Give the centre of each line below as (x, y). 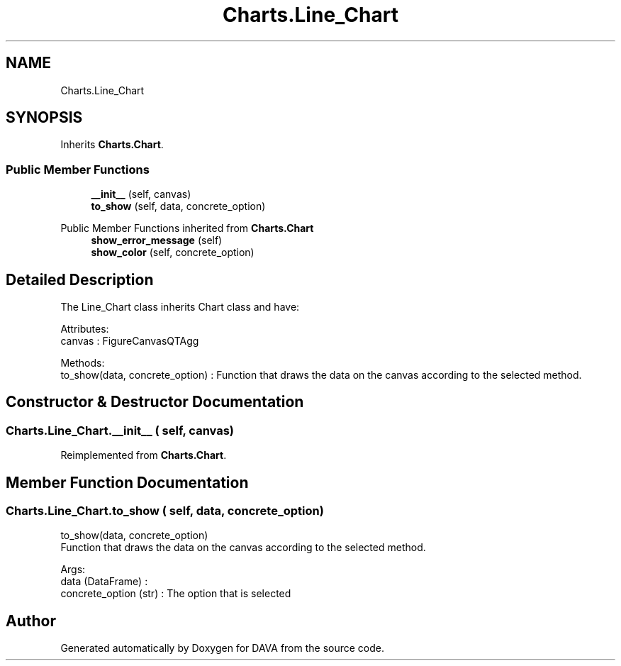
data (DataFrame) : (104, 582)
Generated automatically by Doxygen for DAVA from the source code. (223, 648)
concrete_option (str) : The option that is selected (176, 594)
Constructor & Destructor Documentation (155, 402)
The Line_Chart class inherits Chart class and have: (180, 307)
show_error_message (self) (157, 240)
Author (31, 621)
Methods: (83, 363)
